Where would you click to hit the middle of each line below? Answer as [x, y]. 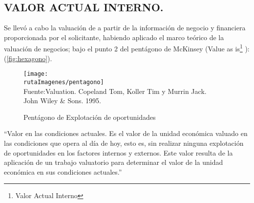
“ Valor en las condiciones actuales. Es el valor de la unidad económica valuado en [126, 133]
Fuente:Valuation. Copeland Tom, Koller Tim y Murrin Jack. [115, 91]
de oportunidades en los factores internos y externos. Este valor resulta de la [118, 152]
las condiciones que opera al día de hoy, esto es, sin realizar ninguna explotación [124, 143]
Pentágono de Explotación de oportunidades [90, 117]
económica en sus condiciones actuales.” [63, 171]
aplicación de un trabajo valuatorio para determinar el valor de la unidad [114, 162]
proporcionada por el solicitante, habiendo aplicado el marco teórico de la [114, 37]
